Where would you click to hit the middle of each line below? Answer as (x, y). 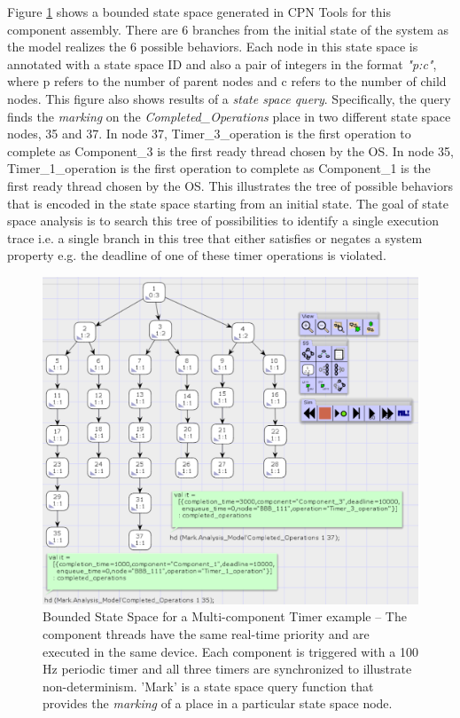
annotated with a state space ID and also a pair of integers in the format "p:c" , (222, 63)
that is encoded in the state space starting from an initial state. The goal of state (228, 203)
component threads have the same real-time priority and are (206, 634)
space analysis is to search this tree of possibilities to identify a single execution (223, 221)
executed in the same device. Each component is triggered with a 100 (230, 651)
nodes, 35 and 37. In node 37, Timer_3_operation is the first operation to (209, 134)
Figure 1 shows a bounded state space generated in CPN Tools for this (199, 12)
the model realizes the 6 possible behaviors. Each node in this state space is (213, 47)
